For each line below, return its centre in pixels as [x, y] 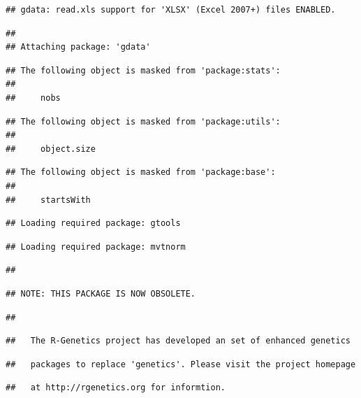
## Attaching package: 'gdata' [78, 47]
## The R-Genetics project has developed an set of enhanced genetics [178, 341]
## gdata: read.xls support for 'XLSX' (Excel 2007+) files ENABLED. [171, 10]
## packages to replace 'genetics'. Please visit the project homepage [181, 364]
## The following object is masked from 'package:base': [141, 172]
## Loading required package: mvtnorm [96, 247]
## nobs [33, 98]
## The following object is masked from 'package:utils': [143, 121]
